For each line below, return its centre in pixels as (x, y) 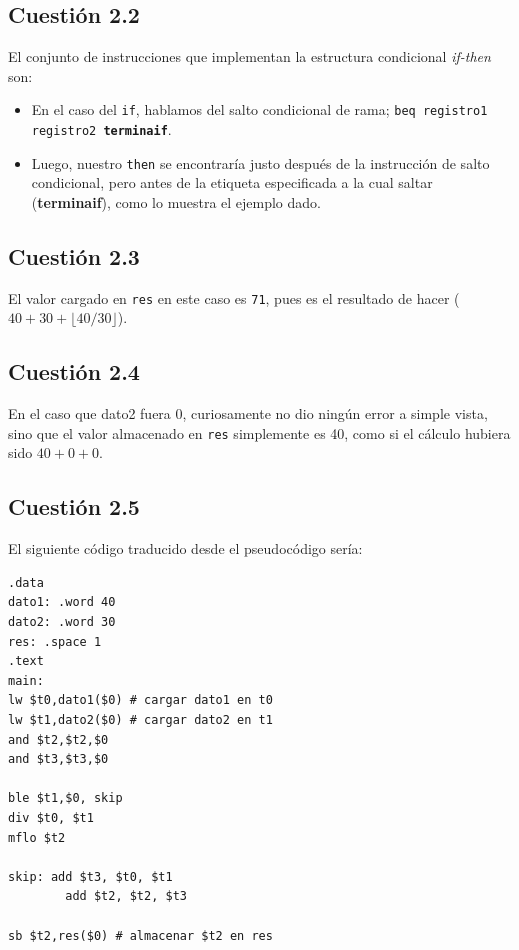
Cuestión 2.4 (74, 371)
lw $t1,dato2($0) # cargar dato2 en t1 (140, 720)
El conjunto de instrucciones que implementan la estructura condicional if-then (249, 56)
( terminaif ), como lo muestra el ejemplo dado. (176, 201)
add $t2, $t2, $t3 (126, 896)
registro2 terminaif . (101, 129)
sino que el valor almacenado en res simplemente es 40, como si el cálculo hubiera (259, 432)
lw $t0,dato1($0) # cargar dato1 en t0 (140, 700)
